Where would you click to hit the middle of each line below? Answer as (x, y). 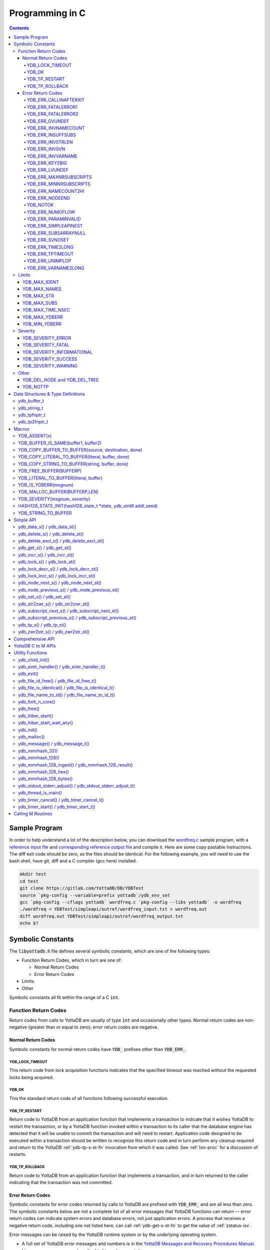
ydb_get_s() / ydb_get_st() (45, 548)
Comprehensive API (34, 639)
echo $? (29, 923)
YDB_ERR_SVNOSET (48, 240)
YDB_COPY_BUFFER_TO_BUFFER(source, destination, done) (80, 449)
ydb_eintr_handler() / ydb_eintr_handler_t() (62, 667)
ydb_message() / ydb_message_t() (54, 744)
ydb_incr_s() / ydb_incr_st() (46, 554)
